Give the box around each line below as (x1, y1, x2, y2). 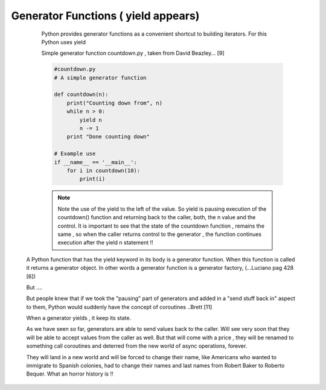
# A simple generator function (54, 74, 147, 81)
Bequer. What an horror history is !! (26, 370, 113, 377)
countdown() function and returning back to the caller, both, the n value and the (57, 214, 256, 221)
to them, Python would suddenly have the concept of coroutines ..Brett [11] (26, 303, 213, 310)
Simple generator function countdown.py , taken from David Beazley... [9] (41, 50, 225, 57)
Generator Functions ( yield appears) (11, 9, 200, 22)
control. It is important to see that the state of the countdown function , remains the (57, 222, 265, 229)
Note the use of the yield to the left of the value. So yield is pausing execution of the (57, 205, 267, 213)
